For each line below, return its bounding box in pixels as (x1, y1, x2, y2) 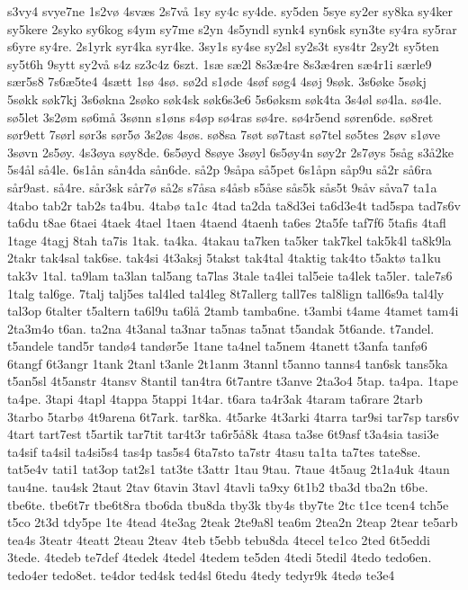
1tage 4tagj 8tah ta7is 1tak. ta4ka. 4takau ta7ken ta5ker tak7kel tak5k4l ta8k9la (7, 230, 452, 249)
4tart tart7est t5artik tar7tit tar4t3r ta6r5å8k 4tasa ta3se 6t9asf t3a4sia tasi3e (7, 425, 439, 443)
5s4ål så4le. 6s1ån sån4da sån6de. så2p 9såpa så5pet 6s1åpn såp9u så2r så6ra (7, 160, 432, 179)
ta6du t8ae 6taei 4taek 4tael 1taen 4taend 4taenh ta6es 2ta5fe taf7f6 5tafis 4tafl (7, 213, 446, 232)
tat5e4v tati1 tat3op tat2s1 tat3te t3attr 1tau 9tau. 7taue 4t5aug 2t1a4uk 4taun (7, 460, 450, 478)
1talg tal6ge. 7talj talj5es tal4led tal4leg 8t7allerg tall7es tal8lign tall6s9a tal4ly (7, 283, 445, 302)
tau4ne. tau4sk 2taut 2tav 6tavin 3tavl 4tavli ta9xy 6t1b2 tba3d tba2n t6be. (7, 478, 428, 496)
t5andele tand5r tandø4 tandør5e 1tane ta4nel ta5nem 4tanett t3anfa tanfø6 (7, 336, 427, 355)
